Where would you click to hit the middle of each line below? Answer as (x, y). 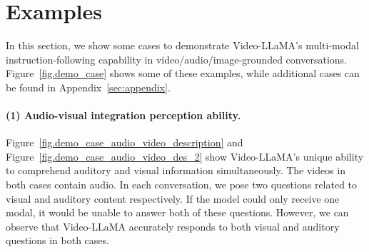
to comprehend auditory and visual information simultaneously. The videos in (176, 170)
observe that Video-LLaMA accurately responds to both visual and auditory (173, 226)
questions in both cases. (57, 240)
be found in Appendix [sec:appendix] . (88, 87)
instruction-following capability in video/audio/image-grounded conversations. (176, 59)
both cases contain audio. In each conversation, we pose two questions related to (182, 185)
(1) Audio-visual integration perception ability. (123, 115)
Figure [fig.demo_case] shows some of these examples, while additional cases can (183, 73)
